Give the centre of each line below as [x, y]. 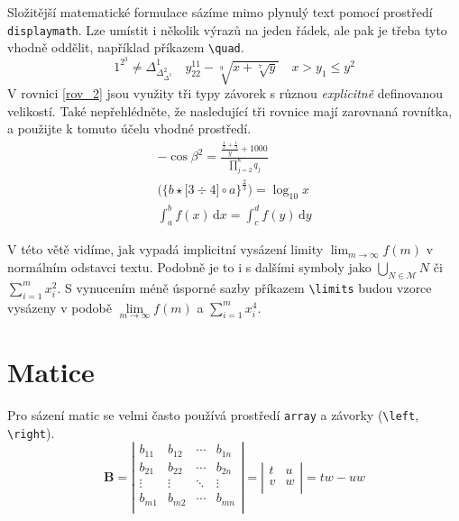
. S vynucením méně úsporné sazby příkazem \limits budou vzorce [244, 287]
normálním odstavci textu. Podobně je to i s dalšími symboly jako [189, 267]
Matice [51, 372]
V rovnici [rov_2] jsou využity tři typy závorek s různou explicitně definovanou [225, 93]
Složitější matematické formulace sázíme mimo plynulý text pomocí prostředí [220, 12]
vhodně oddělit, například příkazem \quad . [126, 47]
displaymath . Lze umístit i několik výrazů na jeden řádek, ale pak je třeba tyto [227, 29]
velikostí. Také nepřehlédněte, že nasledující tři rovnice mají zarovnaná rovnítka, [230, 110]
